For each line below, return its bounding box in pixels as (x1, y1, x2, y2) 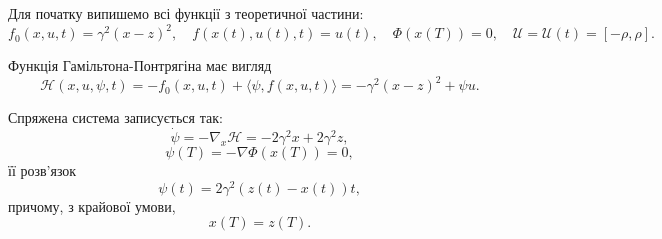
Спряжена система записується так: (8, 107, 223, 128)
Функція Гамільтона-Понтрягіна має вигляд (8, 55, 272, 76)
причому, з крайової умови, (8, 195, 176, 216)
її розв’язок (8, 160, 77, 180)
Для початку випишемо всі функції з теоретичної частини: (8, 3, 364, 23)
